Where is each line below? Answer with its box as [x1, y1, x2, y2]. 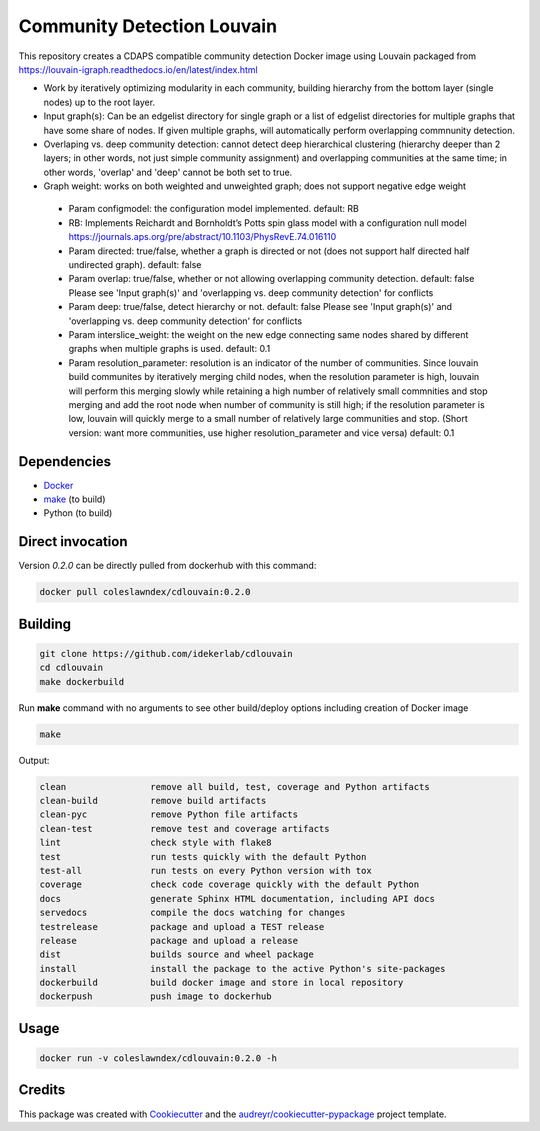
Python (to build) [43, 507, 113, 519]
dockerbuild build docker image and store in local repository [39, 977, 404, 989]
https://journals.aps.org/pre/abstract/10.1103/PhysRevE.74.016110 [68, 231, 337, 243]
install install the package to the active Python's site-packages [39, 963, 446, 974]
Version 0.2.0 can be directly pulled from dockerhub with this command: [18, 560, 317, 572]
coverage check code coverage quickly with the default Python [39, 879, 420, 890]
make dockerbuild [39, 676, 125, 687]
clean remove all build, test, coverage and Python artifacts [39, 781, 430, 792]
